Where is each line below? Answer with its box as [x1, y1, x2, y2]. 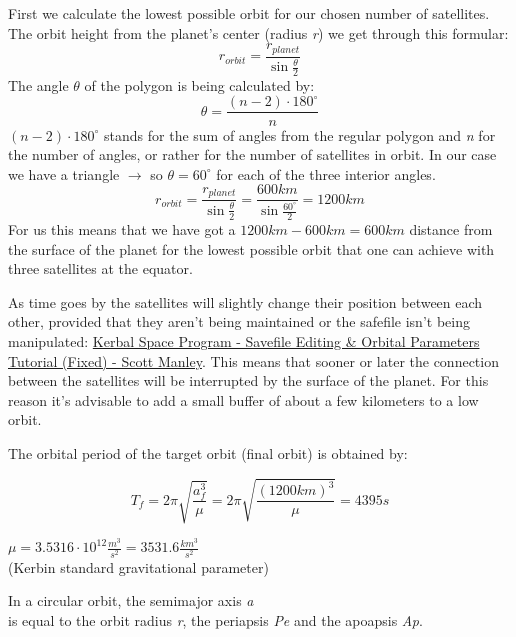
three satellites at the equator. [8, 258, 193, 279]
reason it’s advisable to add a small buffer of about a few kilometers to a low [8, 389, 479, 410]
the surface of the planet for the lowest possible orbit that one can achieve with [8, 238, 495, 259]
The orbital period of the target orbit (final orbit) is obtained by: [8, 443, 408, 464]
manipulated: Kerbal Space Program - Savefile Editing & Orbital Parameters [8, 331, 480, 352]
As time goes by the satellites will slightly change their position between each [8, 291, 483, 312]
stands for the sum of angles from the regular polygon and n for [104, 124, 496, 145]
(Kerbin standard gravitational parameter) [8, 556, 269, 577]
